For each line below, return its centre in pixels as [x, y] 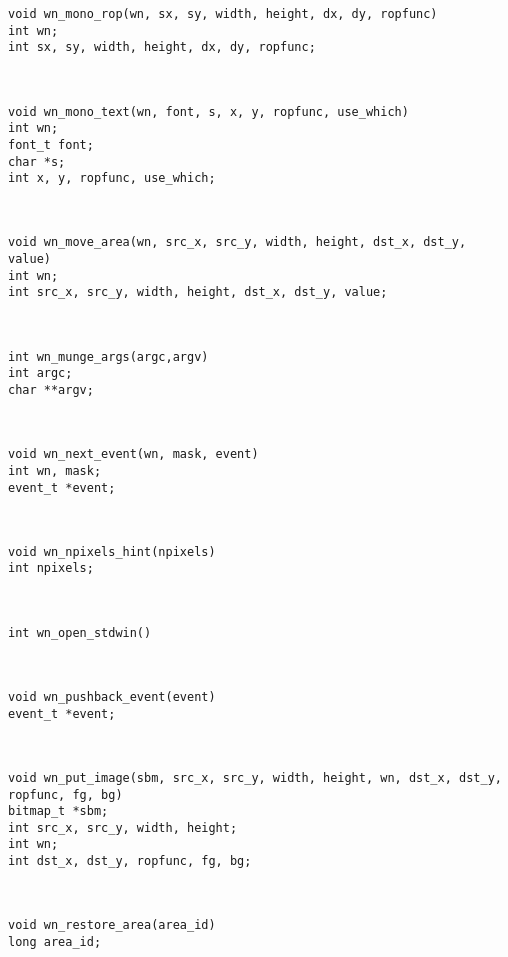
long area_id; [55, 942]
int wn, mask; [55, 470]
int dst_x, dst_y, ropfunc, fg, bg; [130, 861]
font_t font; [51, 144]
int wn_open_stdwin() [80, 632]
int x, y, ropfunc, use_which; [112, 178]
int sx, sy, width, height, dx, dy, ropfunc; [162, 47]
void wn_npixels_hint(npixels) [112, 551]
